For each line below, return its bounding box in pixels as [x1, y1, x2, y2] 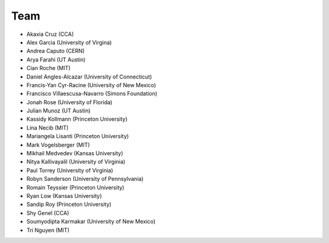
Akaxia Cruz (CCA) [26, 30, 74, 38]
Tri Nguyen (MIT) [26, 226, 70, 234]
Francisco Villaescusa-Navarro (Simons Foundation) [26, 90, 158, 97]
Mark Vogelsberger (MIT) [26, 141, 90, 149]
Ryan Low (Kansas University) [26, 192, 102, 199]
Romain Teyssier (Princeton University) [26, 183, 125, 191]
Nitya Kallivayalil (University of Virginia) [26, 158, 126, 166]
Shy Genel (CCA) [26, 209, 69, 216]
